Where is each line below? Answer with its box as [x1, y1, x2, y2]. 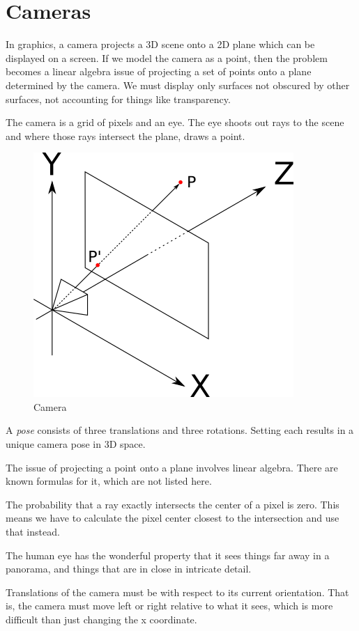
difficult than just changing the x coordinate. [6, 612, 197, 626]
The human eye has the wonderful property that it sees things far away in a [6, 547, 330, 562]
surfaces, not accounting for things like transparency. [6, 91, 231, 106]
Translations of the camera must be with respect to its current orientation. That [6, 584, 349, 599]
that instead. [6, 524, 60, 539]
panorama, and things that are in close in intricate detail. [6, 561, 252, 576]
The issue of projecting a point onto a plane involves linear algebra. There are [6, 460, 338, 474]
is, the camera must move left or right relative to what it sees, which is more [6, 598, 333, 613]
